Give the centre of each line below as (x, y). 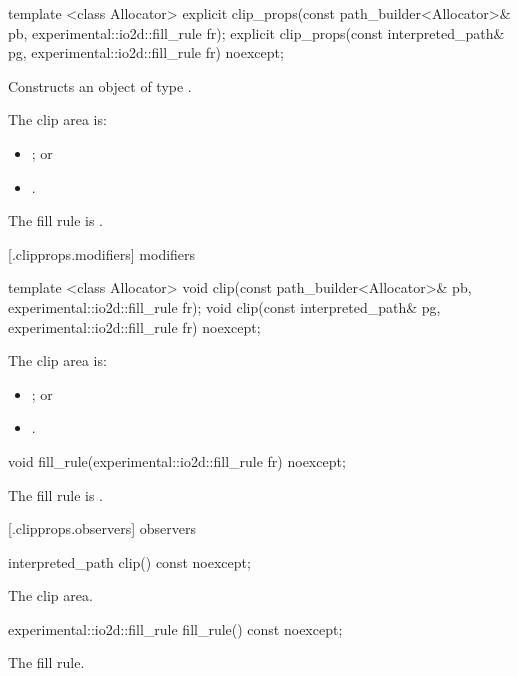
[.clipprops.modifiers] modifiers (102, 253)
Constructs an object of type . (100, 85)
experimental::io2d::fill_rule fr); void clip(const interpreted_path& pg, (224, 306)
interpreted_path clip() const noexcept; (129, 561)
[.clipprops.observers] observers (102, 528)
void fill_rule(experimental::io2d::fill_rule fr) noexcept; (177, 460)
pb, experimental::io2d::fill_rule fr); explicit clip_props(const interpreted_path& (256, 32)
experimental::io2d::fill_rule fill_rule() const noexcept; (175, 628)
